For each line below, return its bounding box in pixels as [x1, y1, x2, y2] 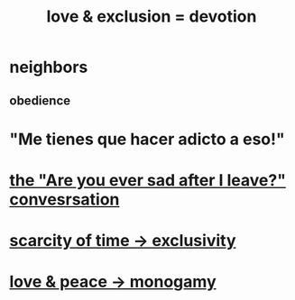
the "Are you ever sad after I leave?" [9, 169, 287, 190]
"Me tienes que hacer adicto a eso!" [9, 129, 286, 150]
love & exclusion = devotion [46, 6, 257, 27]
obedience [9, 93, 71, 108]
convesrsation [9, 189, 120, 209]
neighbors [9, 57, 88, 77]
